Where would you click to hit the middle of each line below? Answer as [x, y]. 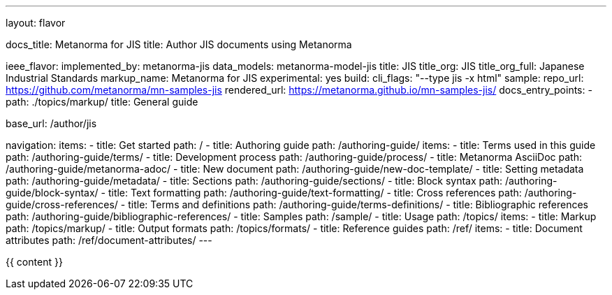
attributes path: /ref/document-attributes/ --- [109, 240]
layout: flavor [36, 23]
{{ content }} [34, 262]
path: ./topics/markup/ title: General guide [102, 102]
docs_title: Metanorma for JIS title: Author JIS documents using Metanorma [179, 44]
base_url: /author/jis [51, 123]
